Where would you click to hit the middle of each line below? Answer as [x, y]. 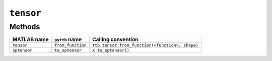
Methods [25, 27]
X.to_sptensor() [111, 50]
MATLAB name [30, 39]
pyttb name [68, 39]
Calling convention [115, 39]
